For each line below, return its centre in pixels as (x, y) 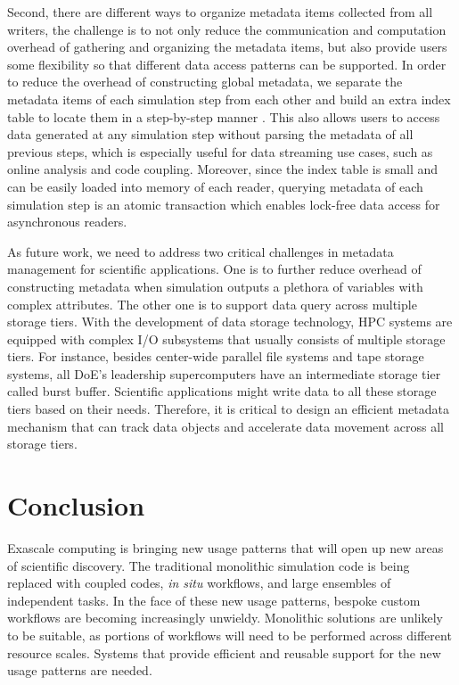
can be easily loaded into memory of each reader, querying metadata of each (215, 186)
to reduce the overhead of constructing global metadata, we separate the (205, 82)
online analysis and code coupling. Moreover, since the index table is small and (223, 169)
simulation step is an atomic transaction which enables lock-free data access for (224, 204)
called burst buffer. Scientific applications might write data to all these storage (222, 391)
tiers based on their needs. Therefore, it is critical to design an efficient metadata (228, 409)
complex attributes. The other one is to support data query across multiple (212, 304)
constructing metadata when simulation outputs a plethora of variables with (215, 286)
